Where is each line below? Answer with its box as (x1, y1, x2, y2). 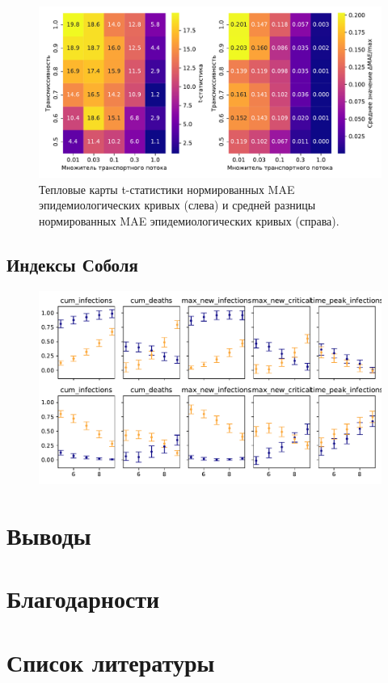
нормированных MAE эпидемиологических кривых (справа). (39, 212, 339, 229)
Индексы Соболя (6, 251, 138, 276)
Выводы (6, 519, 91, 552)
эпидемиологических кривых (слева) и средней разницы (39, 196, 316, 213)
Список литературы (6, 645, 215, 678)
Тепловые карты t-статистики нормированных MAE (39, 180, 295, 197)
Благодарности (6, 582, 160, 615)
